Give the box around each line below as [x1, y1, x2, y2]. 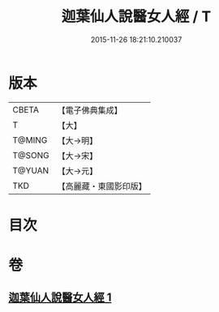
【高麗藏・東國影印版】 [57, 180, 148, 191]
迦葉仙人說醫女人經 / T [61, 7, 212, 26]
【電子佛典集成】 [57, 105, 123, 116]
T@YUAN [12, 165, 49, 176]
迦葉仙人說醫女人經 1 [8, 291, 112, 305]
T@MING [12, 135, 48, 146]
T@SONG [12, 149, 50, 160]
